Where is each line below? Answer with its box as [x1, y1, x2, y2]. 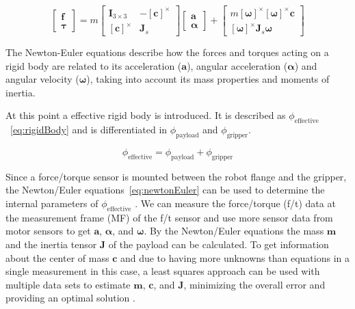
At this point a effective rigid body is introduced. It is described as [5, 108, 286, 122]
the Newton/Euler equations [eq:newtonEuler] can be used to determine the [5, 183, 325, 197]
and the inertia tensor [5, 237, 97, 251]
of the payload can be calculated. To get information [108, 237, 329, 251]
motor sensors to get [5, 224, 91, 238]
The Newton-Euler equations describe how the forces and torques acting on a [5, 45, 329, 59]
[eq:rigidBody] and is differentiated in [10, 122, 168, 137]
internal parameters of [5, 196, 98, 211]
